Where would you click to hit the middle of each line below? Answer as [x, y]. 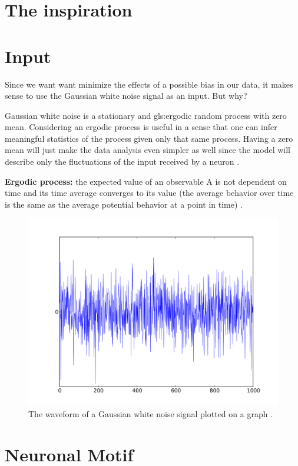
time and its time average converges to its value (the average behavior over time [149, 193]
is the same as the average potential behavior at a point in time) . [124, 204]
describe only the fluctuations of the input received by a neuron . [122, 162]
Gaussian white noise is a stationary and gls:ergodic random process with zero [146, 115]
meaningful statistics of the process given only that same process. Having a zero [149, 138]
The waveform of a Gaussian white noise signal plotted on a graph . [151, 414]
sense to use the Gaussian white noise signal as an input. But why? [126, 96]
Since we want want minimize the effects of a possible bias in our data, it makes [149, 84]
